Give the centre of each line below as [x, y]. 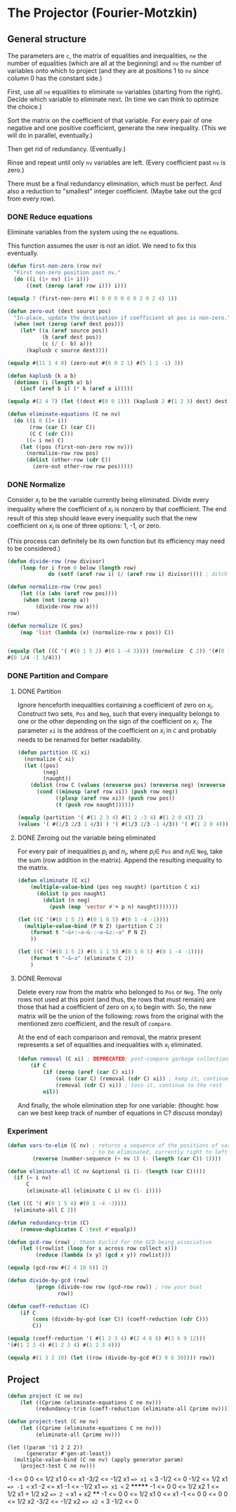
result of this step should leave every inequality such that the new [103, 518]
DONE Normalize [37, 485]
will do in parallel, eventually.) [50, 135]
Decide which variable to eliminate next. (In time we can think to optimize [113, 99]
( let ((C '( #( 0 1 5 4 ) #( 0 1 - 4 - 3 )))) [67, 1204]
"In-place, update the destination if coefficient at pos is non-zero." [122, 318]
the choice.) [25, 107]
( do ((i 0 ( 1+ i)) [41, 421]
